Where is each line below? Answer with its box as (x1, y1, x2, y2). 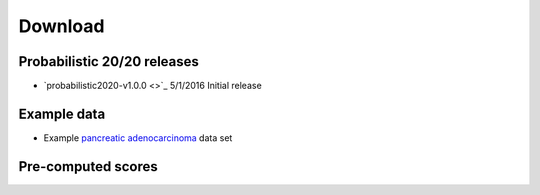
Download (18, 15, 105, 37)
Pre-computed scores (18, 158, 159, 175)
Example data (18, 105, 106, 122)
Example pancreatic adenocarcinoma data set (43, 131, 233, 144)
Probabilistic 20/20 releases (18, 53, 200, 70)
